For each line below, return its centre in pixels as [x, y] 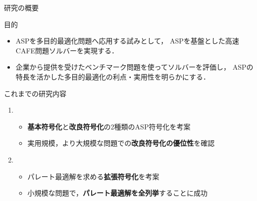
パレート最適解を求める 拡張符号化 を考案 [93, 176]
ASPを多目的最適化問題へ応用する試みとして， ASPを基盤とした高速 [127, 41]
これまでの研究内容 [35, 93]
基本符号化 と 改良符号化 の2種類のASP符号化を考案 [109, 126]
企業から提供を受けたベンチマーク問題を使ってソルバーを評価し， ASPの [134, 67]
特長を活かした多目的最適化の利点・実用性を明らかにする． [113, 76]
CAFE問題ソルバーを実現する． [67, 50]
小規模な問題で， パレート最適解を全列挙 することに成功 [118, 193]
